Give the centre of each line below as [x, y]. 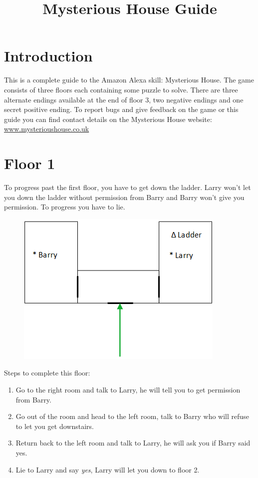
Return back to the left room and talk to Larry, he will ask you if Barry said [133, 443]
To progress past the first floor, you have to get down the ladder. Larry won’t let [128, 187]
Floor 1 [30, 163]
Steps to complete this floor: [47, 373]
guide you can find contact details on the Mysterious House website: [108, 119]
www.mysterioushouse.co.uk [47, 129]
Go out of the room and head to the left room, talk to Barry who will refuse [132, 416]
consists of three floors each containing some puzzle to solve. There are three [121, 89]
